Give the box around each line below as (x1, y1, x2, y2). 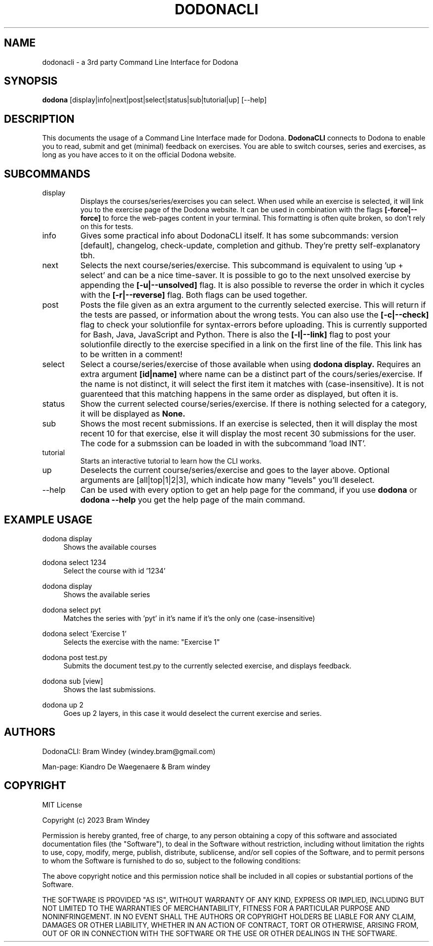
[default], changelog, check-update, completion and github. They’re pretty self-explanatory (80, 240, 421, 251)
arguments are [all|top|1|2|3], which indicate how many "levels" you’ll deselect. (80, 475, 375, 485)
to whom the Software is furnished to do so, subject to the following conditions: (42, 856, 301, 865)
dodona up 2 (42, 700, 84, 709)
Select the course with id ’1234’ (63, 566, 166, 575)
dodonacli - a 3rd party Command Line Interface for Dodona (42, 57, 238, 66)
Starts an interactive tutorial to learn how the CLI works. (80, 457, 262, 466)
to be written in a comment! (80, 349, 183, 360)
